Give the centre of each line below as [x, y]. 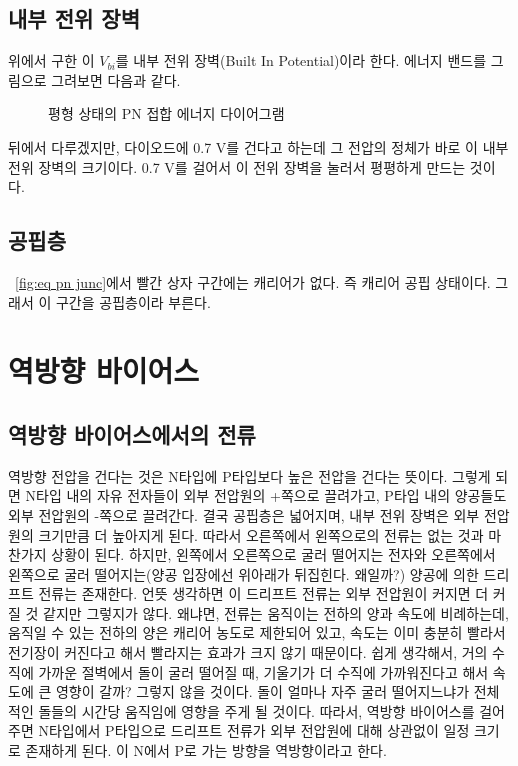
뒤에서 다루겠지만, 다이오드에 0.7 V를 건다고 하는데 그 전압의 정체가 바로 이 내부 [258, 146]
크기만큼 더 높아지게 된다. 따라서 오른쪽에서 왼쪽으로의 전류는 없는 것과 [261, 534]
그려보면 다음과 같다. [116, 79]
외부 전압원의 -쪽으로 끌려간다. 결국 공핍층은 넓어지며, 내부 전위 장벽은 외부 [244, 514]
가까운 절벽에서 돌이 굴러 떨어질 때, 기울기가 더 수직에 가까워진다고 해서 [263, 671]
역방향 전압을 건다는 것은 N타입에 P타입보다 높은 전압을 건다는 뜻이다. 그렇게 [249, 475]
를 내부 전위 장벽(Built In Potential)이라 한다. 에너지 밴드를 [301, 60]
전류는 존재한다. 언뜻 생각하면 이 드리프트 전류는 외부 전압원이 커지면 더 [263, 593]
